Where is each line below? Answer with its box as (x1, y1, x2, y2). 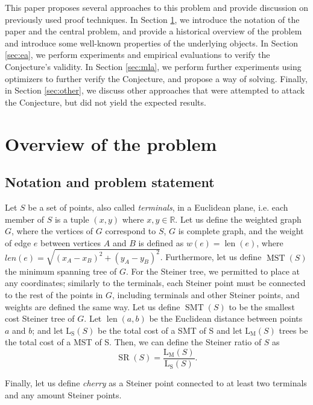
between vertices (40, 236, 101, 249)
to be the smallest (229, 300, 295, 313)
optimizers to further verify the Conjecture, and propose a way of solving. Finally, (5, 72, 308, 85)
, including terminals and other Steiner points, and (112, 289, 300, 301)
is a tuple (54, 212, 89, 225)
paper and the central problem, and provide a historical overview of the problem (5, 25, 302, 37)
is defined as (138, 236, 184, 249)
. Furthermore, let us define (160, 250, 262, 263)
